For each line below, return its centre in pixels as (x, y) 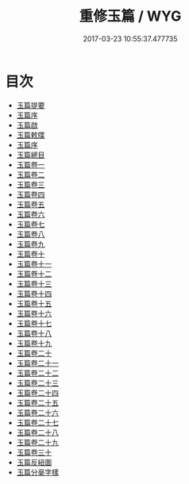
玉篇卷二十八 (37, 432)
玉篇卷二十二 (37, 373)
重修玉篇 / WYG (130, 16)
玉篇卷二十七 (37, 422)
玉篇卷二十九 (37, 442)
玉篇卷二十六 (37, 413)
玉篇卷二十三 (37, 382)
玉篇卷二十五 (37, 402)
